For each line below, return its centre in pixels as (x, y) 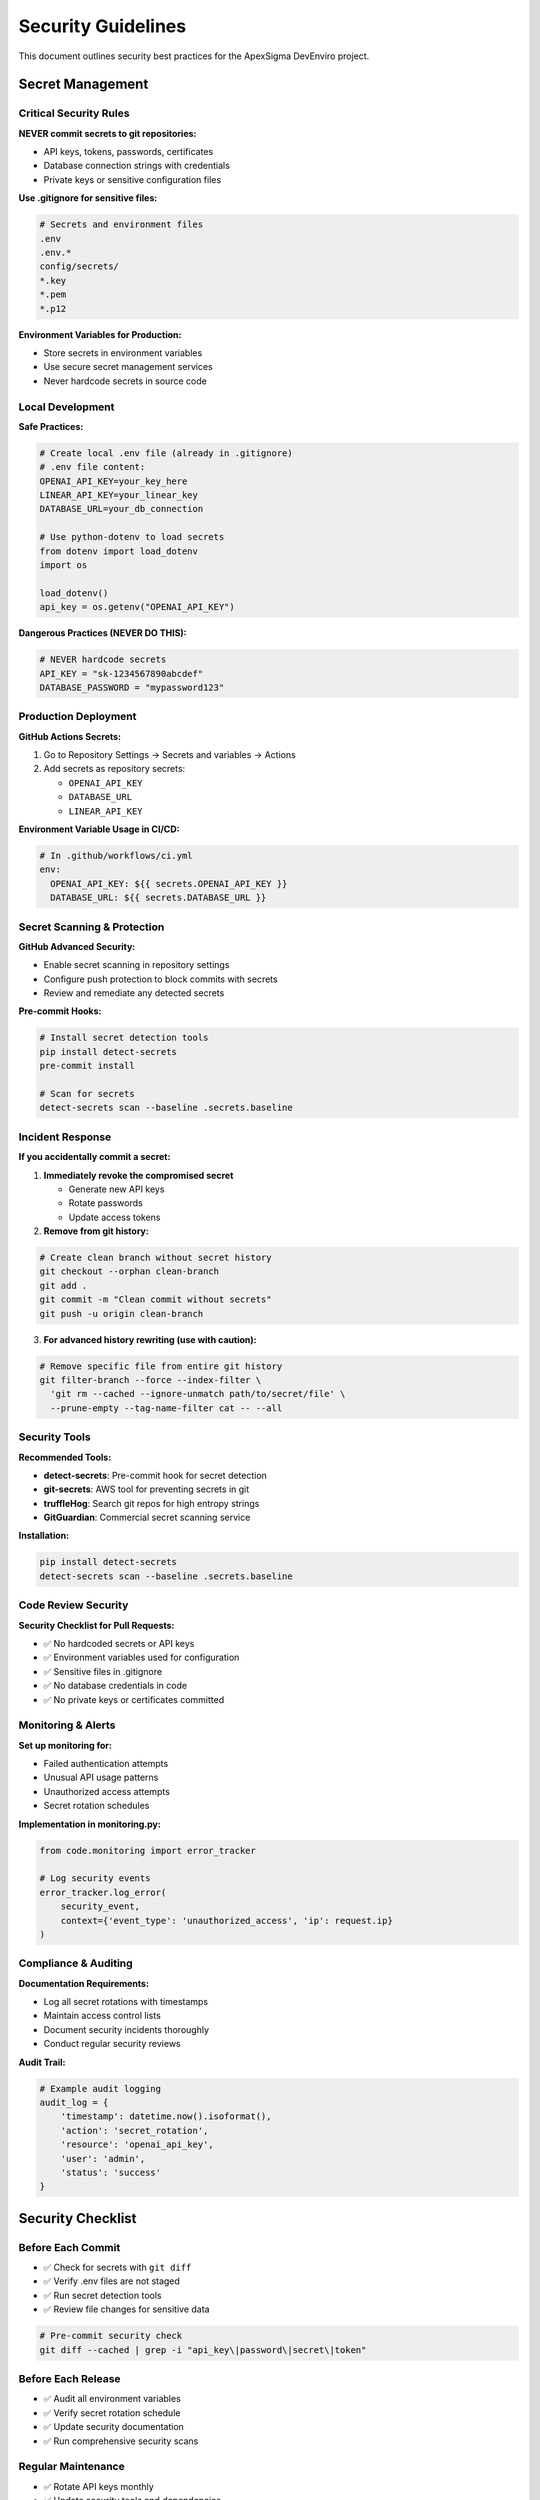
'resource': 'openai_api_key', (137, 2144)
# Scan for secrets (87, 1093)
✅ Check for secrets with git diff (117, 2267)
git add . (63, 1285)
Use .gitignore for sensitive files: (88, 198)
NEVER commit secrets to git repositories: (107, 133)
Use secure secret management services (128, 367)
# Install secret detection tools (124, 1038)
